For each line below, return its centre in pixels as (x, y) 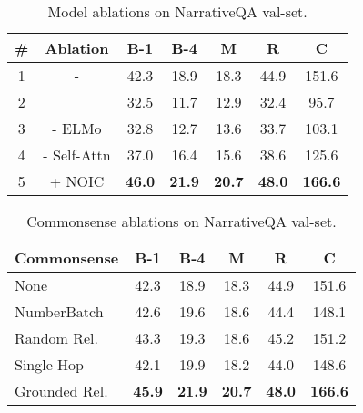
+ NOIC (77, 181)
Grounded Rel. (61, 391)
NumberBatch (59, 311)
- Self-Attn (77, 155)
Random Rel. (57, 338)
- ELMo (77, 128)
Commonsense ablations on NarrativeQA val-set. (181, 221)
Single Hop (50, 364)
